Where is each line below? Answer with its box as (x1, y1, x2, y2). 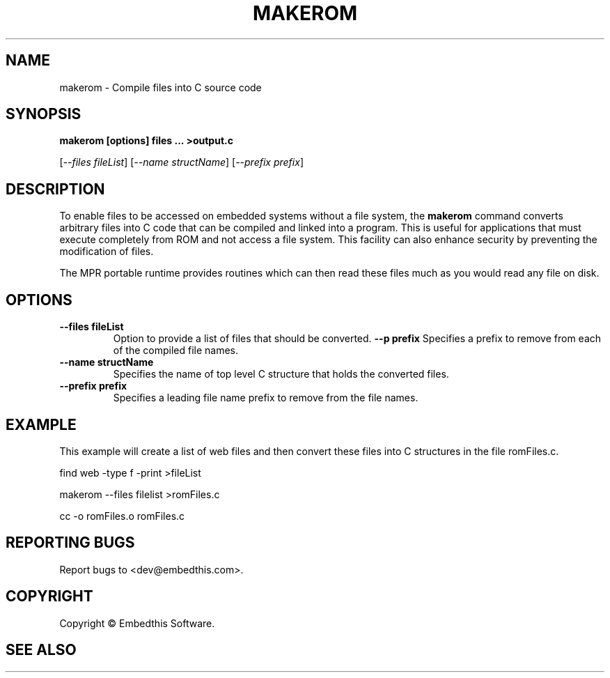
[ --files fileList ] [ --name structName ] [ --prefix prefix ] (59, 156, 304, 169)
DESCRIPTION (6, 180, 105, 198)
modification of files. (59, 245, 154, 258)
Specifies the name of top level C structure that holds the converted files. (113, 368, 449, 380)
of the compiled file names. (113, 344, 238, 357)
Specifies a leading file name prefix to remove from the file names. (113, 392, 419, 404)
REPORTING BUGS (6, 534, 135, 552)
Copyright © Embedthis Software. (59, 617, 215, 629)
